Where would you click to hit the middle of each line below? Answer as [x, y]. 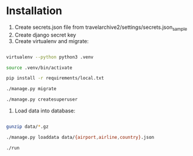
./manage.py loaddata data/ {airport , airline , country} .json [80, 137]
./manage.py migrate [32, 89]
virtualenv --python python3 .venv [50, 57]
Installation [34, 11]
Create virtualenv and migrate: [52, 41]
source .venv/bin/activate [39, 68]
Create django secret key [45, 35]
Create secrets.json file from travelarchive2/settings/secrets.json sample [101, 28]
